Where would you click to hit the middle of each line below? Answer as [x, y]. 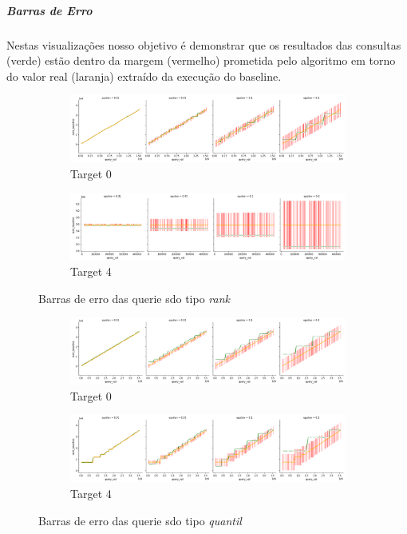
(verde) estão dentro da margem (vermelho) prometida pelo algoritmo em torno [201, 60]
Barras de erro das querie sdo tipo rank [134, 298]
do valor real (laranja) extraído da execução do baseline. [144, 76]
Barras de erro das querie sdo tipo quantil [140, 520]
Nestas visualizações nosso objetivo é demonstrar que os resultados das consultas [204, 44]
